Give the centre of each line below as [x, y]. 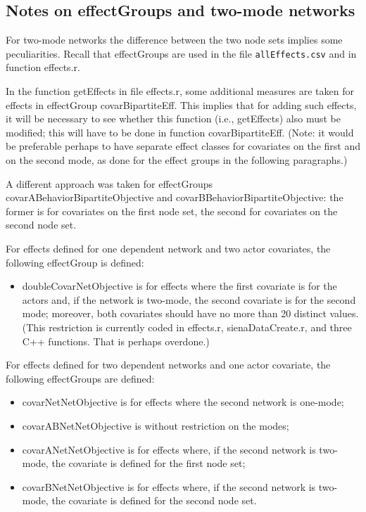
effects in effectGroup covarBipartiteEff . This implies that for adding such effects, [181, 104]
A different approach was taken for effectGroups [109, 183]
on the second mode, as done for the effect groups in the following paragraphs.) [177, 160]
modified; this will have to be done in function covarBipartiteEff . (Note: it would [180, 132]
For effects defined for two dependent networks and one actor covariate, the [168, 365]
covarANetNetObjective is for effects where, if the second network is [169, 449]
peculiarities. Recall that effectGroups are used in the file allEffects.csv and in [181, 53]
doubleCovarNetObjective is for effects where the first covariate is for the [179, 286]
